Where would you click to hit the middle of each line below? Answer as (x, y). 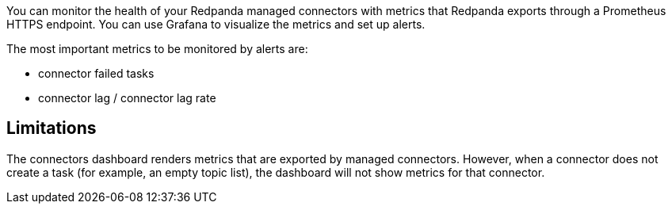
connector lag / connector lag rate (127, 98)
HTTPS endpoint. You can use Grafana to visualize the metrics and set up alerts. (216, 24)
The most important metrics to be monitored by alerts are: (157, 49)
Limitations (52, 128)
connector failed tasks (96, 73)
